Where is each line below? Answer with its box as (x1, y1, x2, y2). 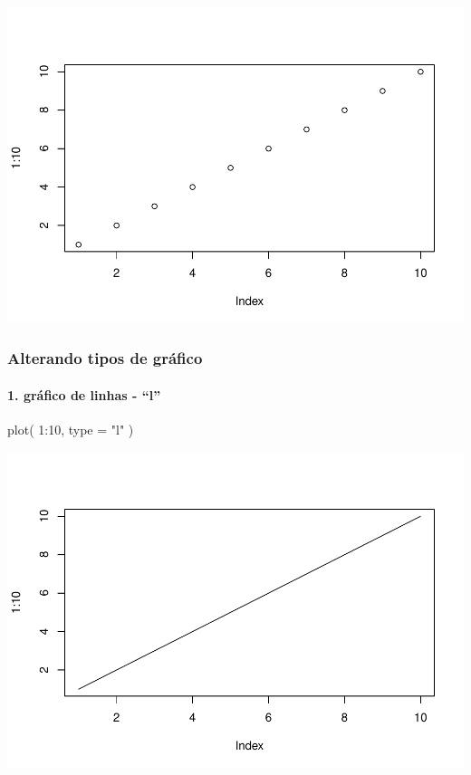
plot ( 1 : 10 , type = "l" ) (7, 420, 134, 439)
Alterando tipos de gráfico (7, 347, 203, 369)
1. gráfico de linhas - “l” (7, 385, 161, 404)
